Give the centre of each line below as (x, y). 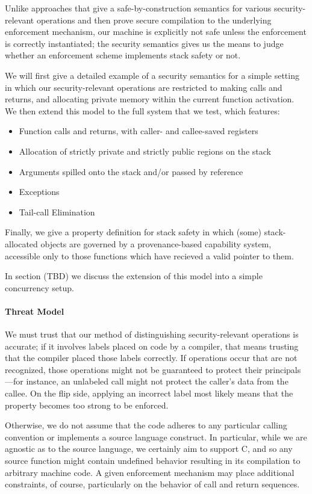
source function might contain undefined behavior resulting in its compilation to (153, 461)
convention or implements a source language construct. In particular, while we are (156, 437)
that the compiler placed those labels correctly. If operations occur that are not (151, 358)
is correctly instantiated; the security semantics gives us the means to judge (144, 43)
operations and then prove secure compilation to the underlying (154, 20)
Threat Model (35, 311)
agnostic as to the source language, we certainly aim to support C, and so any (149, 449)
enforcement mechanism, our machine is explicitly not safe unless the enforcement (156, 32)
